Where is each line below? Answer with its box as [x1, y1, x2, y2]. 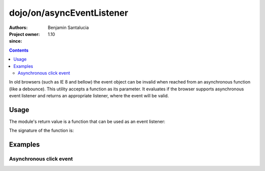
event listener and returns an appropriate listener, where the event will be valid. [9, 93, 169, 99]
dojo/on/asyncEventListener [9, 7, 129, 18]
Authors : [9, 25, 28, 30]
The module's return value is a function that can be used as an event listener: [9, 118, 165, 124]
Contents [9, 47, 29, 53]
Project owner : [9, 31, 40, 37]
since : [9, 38, 22, 44]
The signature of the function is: [9, 128, 74, 134]
